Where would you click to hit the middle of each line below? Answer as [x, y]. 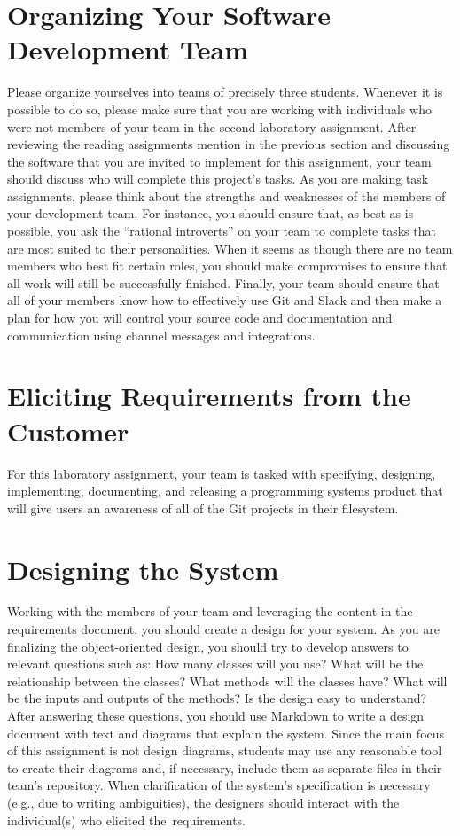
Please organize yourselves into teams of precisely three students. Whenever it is [225, 92]
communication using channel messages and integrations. [161, 335]
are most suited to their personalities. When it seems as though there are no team [230, 248]
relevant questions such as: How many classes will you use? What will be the [215, 664]
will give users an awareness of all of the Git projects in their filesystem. [203, 508]
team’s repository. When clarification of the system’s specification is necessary [219, 785]
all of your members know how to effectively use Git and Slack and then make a [225, 300]
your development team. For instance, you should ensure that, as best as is [211, 213]
